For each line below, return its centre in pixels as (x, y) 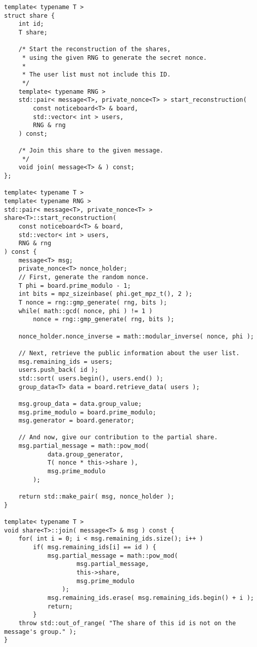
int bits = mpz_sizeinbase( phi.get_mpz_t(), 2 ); (105, 294)
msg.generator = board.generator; (76, 421)
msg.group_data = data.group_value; (80, 404)
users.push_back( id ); (58, 370)
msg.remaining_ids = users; (66, 361)
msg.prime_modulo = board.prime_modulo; (87, 412)
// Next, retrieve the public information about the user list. (129, 353)
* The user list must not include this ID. (96, 75)
